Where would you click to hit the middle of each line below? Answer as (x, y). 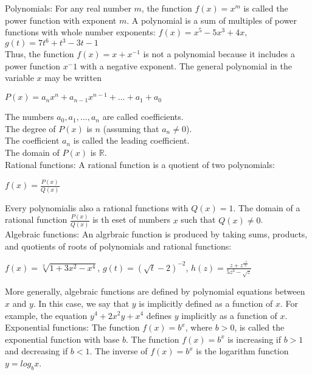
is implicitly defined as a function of (206, 303)
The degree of (30, 128)
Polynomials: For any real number (68, 8)
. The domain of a (267, 207)
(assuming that (131, 128)
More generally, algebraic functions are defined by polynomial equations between (155, 291)
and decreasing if (36, 351)
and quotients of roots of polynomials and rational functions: (118, 246)
